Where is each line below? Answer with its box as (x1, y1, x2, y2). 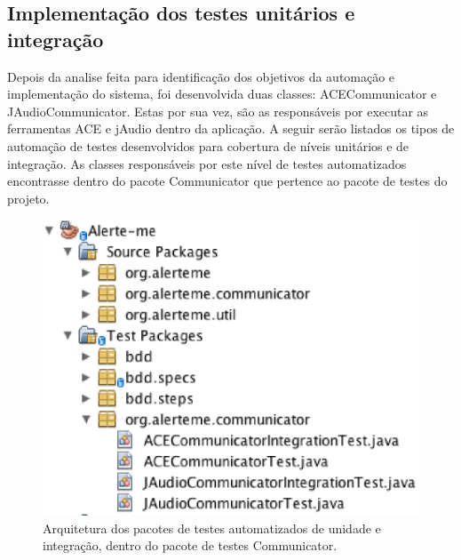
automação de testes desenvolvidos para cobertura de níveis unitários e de (7, 136, 409, 155)
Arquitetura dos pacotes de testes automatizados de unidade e (43, 518, 381, 537)
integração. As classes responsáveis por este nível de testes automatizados (7, 154, 407, 172)
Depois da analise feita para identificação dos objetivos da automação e (7, 67, 395, 85)
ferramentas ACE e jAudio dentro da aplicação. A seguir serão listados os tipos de (7, 119, 455, 138)
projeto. (7, 188, 50, 207)
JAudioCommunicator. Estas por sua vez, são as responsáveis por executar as (7, 101, 429, 120)
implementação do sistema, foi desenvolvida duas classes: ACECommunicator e (7, 84, 437, 103)
